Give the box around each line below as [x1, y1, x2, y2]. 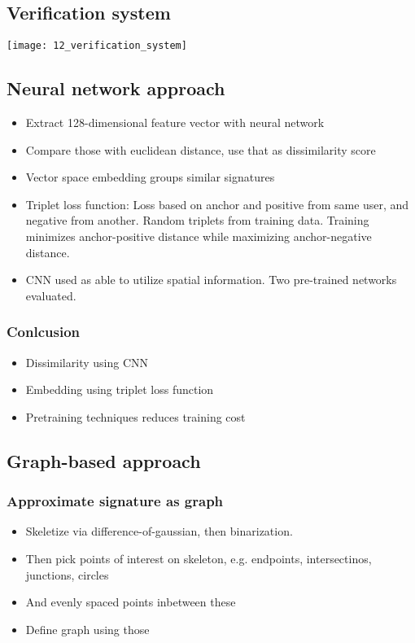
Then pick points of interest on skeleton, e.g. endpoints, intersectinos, [25, 550, 372, 566]
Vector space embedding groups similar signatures [25, 168, 275, 186]
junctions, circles [25, 566, 109, 583]
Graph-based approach [7, 448, 201, 473]
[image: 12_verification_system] [7, 40, 187, 52]
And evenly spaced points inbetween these [25, 593, 236, 610]
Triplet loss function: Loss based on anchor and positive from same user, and [25, 195, 409, 212]
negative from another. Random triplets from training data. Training [25, 212, 369, 229]
